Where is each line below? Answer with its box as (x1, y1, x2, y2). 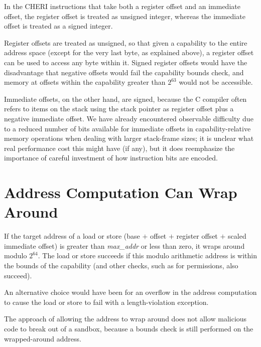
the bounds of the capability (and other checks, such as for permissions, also (4, 260, 238, 270)
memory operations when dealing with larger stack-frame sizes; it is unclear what (4, 133, 254, 143)
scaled (228, 231, 246, 241)
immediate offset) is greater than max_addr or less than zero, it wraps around (4, 240, 245, 251)
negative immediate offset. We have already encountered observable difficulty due (4, 113, 253, 123)
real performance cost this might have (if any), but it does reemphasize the (4, 142, 235, 153)
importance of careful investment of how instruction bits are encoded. (4, 152, 218, 163)
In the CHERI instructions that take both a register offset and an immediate (4, 1, 240, 11)
